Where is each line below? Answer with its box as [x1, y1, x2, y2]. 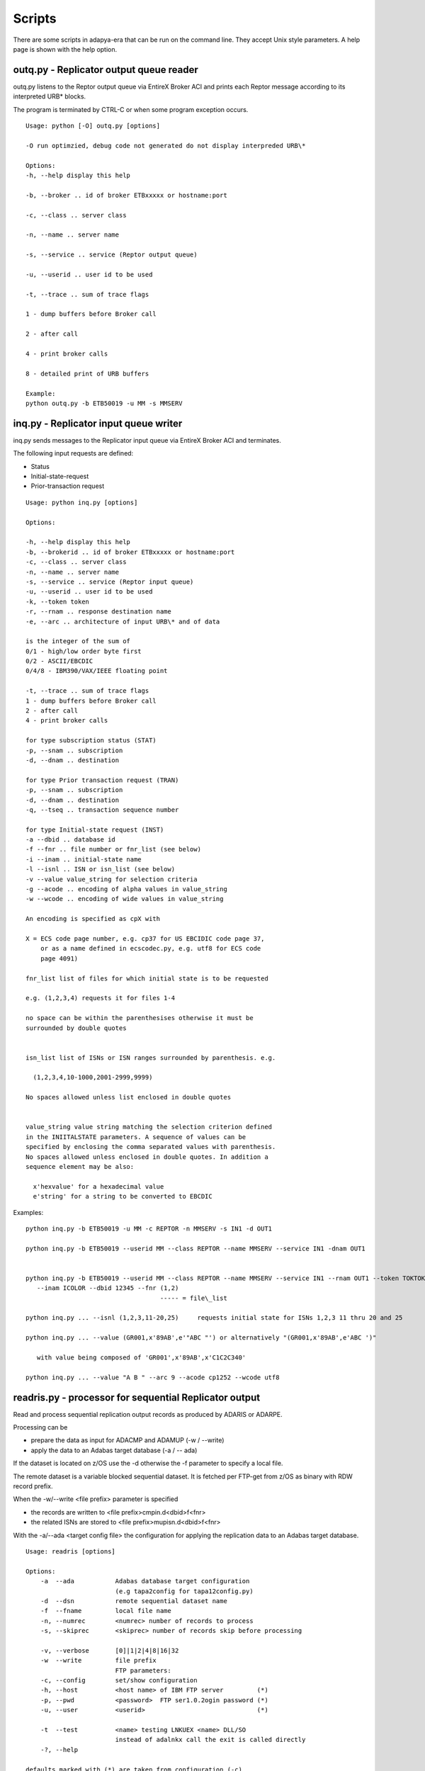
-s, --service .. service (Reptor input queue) [25, 577, 194, 586]
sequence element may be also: [25, 1162, 135, 1170]
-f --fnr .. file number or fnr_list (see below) [25, 845, 202, 854]
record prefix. [13, 1482, 53, 1490]
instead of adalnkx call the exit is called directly [115, 1736, 306, 1744]
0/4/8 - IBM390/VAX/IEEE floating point [25, 667, 168, 675]
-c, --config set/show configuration [40, 1676, 198, 1685]
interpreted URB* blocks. [13, 92, 86, 101]
